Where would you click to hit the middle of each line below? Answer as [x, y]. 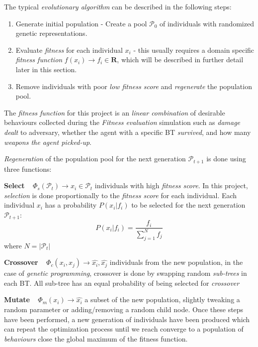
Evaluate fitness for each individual [69, 50]
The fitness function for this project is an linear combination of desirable [115, 112]
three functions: [28, 169]
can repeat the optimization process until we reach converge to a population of [124, 329]
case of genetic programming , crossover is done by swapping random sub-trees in [126, 273]
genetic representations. [51, 33]
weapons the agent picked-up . [48, 142]
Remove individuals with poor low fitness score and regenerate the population [134, 86]
